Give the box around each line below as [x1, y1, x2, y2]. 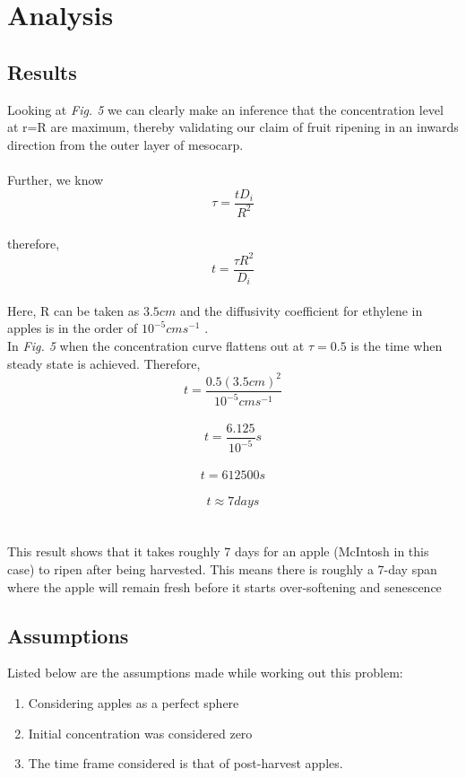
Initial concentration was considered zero [28, 723, 253, 742]
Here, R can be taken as [7, 301, 140, 319]
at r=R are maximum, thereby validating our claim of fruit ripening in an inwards [7, 118, 459, 136]
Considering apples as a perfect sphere [28, 693, 239, 712]
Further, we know [7, 170, 104, 188]
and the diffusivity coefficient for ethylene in [179, 301, 423, 319]
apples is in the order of [7, 319, 138, 337]
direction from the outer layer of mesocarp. [7, 135, 244, 153]
